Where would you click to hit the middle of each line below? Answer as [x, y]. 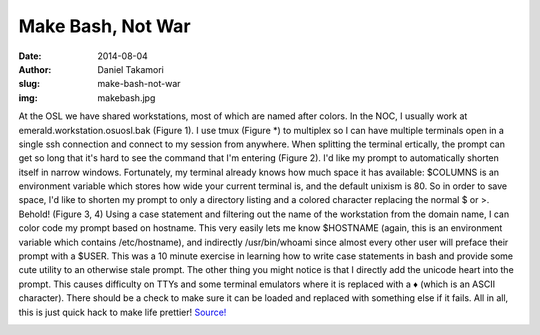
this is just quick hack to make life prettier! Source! [122, 312]
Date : [30, 56]
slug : [29, 84]
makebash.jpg [126, 97]
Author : [35, 69]
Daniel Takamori [130, 69]
